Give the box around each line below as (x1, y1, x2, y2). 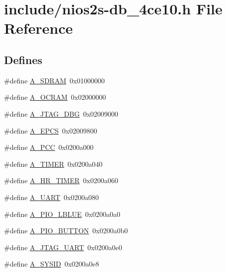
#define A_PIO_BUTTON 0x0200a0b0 (4, 225, 128, 236)
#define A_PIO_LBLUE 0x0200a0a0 (4, 208, 120, 219)
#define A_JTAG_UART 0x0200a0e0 (4, 242, 122, 252)
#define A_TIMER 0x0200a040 (4, 158, 103, 169)
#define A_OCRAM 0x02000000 (4, 92, 106, 102)
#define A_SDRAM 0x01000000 (4, 75, 105, 85)
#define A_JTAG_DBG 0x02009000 (4, 108, 118, 119)
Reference (4, 18, 73, 38)
